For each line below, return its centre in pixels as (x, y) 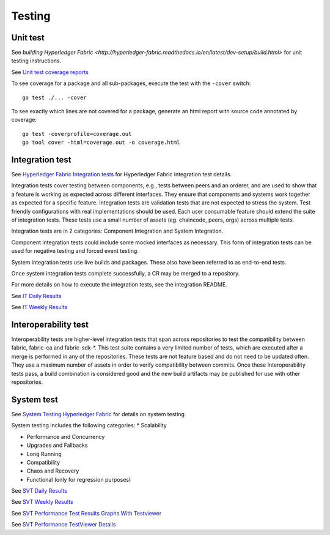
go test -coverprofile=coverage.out (77, 134)
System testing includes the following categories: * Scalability (89, 425)
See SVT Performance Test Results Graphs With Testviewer (86, 513)
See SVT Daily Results (39, 491)
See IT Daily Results (36, 296)
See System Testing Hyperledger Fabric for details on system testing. (99, 414)
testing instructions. (36, 61)
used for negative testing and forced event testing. (75, 251)
